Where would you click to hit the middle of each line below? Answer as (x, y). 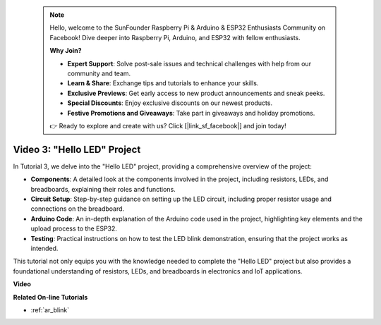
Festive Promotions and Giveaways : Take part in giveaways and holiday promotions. (191, 113)
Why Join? (66, 51)
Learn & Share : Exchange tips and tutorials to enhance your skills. (163, 83)
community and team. (99, 73)
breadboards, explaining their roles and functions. (103, 189)
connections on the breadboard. (78, 209)
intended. (44, 248)
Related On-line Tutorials (50, 297)
